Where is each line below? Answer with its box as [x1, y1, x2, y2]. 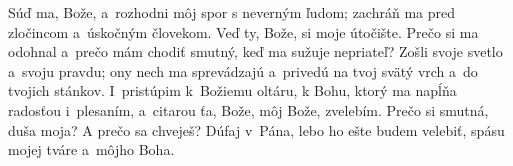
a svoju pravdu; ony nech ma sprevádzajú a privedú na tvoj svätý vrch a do [8, 60, 478, 81]
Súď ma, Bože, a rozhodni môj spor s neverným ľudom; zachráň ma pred [8, 2, 455, 22]
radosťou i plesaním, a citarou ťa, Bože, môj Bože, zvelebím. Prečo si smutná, [8, 99, 489, 120]
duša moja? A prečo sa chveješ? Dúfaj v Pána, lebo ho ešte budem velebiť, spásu [8, 119, 505, 140]
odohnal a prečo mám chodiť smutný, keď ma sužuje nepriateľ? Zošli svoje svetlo [8, 41, 503, 62]
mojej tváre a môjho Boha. [8, 139, 175, 160]
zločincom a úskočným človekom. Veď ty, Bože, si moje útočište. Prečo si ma [8, 21, 479, 42]
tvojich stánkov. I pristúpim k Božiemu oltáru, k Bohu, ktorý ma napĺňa [8, 80, 457, 101]
